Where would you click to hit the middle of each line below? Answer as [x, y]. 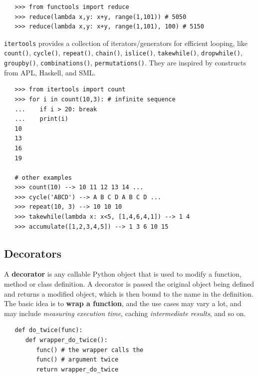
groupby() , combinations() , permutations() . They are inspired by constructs [125, 63]
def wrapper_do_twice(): [66, 340]
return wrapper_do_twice [77, 369]
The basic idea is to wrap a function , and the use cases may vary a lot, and [123, 303]
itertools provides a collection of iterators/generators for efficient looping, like [126, 43]
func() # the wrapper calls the [90, 350]
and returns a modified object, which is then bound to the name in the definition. [129, 293]
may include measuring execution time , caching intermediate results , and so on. [125, 313]
